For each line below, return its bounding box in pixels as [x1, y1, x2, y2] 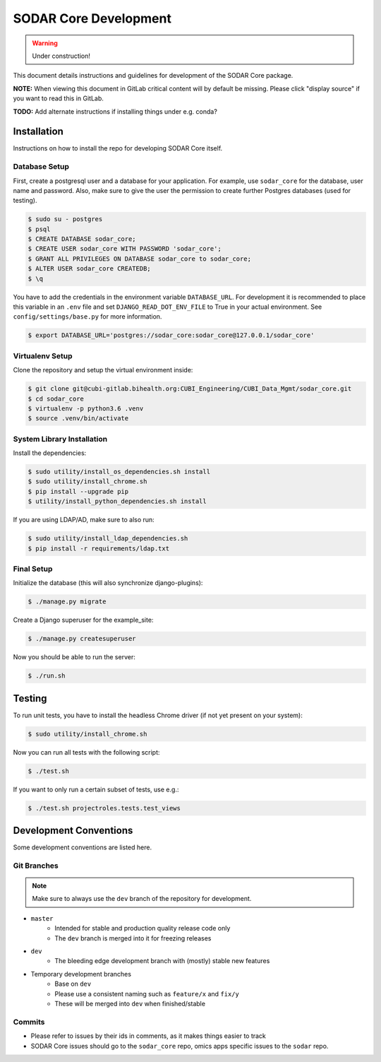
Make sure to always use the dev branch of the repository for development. [32, 895, 252, 903]
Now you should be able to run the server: [13, 653, 135, 661]
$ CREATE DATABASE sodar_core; [28, 235, 137, 243]
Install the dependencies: [13, 449, 87, 457]
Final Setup [13, 564, 53, 574]
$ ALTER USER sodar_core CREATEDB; [28, 265, 151, 273]
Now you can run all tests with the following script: [13, 748, 160, 756]
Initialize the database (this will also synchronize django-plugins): [13, 579, 203, 587]
